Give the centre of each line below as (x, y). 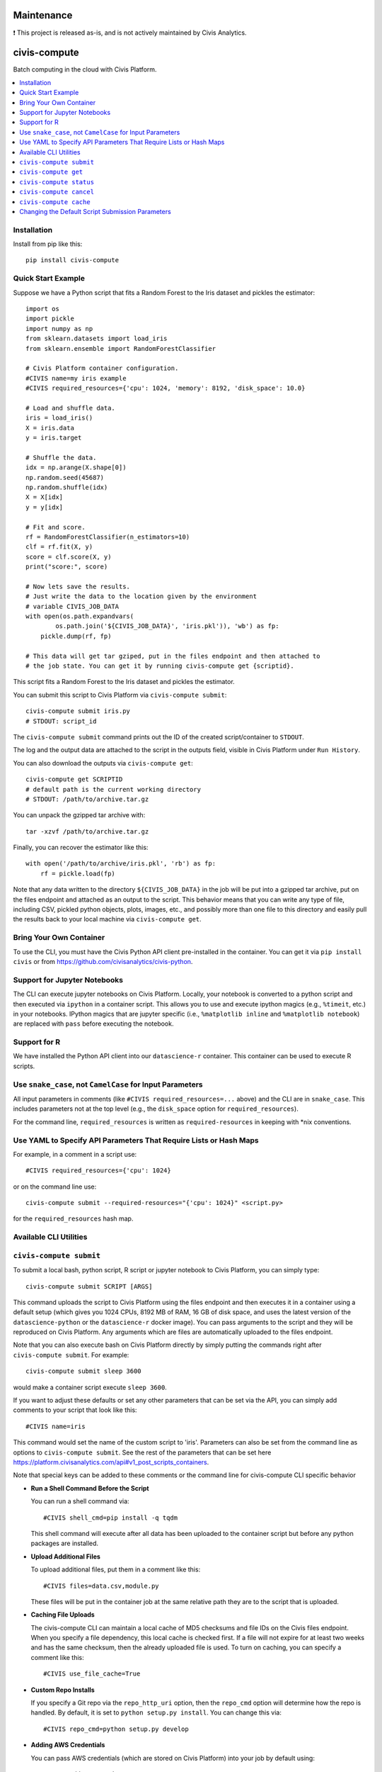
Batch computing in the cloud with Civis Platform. (85, 69)
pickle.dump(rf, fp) (76, 636)
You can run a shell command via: (80, 1501)
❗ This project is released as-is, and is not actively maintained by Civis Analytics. (130, 33)
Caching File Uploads (63, 1615)
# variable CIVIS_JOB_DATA (73, 606)
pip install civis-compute (73, 260)
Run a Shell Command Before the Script (90, 1488)
